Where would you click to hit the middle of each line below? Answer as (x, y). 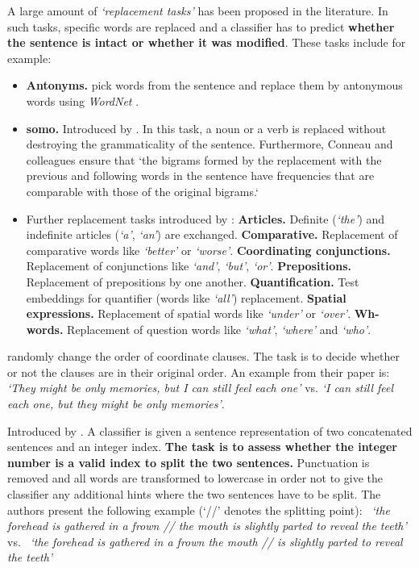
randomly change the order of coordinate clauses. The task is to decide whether (203, 356)
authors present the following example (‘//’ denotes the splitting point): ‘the (199, 510)
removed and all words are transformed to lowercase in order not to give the (195, 478)
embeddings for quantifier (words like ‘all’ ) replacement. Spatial (186, 297)
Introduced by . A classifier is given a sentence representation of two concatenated (210, 430)
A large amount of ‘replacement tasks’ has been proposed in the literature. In (198, 10)
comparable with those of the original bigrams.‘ (142, 191)
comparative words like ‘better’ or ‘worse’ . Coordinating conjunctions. (208, 250)
